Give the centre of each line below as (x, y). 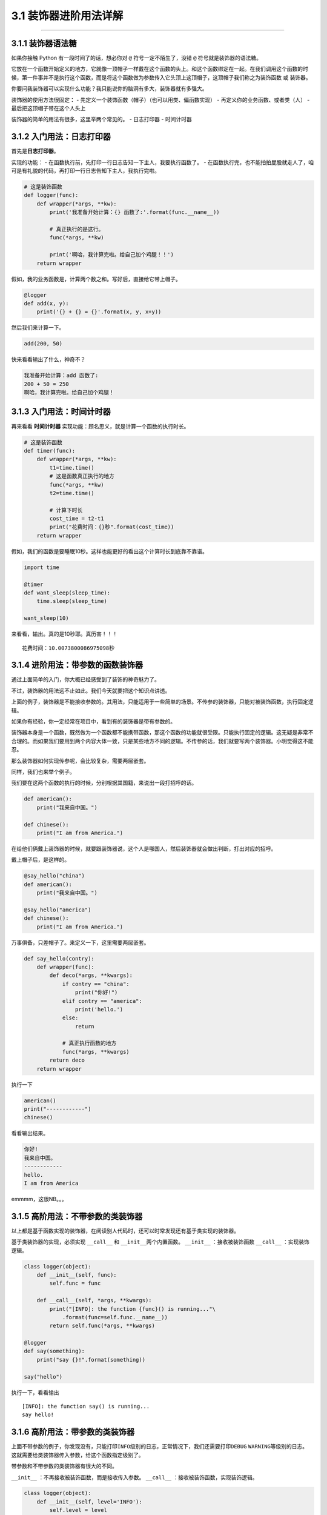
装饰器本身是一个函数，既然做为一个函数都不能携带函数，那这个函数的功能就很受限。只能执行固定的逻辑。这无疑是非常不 (162, 733)
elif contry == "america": (102, 1001)
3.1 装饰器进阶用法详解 (67, 16)
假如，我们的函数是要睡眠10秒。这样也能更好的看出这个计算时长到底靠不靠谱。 (110, 551)
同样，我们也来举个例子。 (43, 771)
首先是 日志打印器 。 (35, 151)
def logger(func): (51, 195)
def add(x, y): (46, 303)
